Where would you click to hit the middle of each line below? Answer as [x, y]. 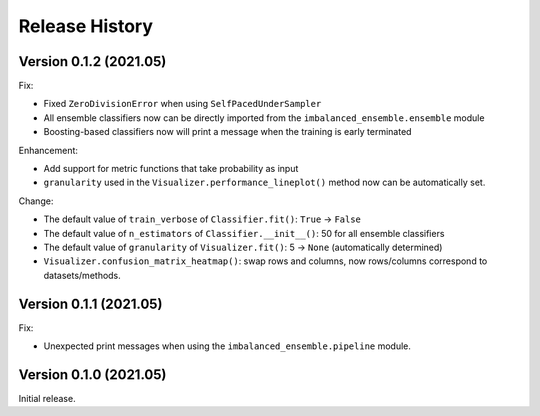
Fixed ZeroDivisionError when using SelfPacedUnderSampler [182, 104]
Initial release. [47, 398]
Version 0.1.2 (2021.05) [92, 61]
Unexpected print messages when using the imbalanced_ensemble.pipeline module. [227, 346]
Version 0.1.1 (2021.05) [90, 303]
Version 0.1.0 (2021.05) [92, 374]
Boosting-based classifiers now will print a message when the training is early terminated [227, 132]
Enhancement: [48, 150]
